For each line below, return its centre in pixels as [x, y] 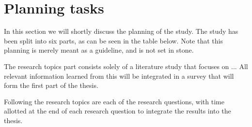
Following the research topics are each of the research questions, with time [114, 101]
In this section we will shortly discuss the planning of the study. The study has [121, 31]
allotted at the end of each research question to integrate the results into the [118, 111]
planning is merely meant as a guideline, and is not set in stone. [99, 50]
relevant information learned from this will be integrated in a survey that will [119, 76]
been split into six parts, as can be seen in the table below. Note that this [113, 40]
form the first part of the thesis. [51, 85]
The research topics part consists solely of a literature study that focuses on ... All [126, 66]
